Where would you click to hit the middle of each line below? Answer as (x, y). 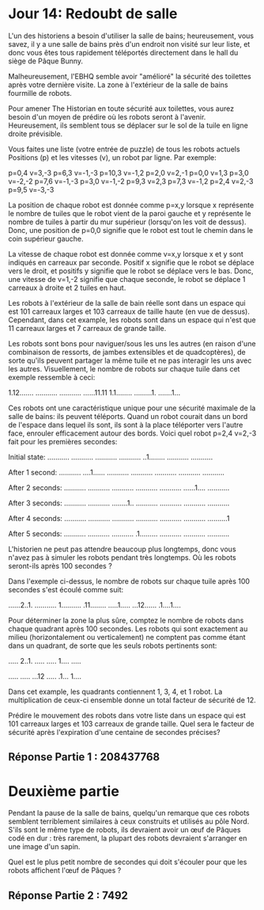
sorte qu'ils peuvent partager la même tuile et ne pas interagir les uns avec (130, 360)
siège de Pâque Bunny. (46, 61)
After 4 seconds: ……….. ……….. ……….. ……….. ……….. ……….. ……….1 (119, 518)
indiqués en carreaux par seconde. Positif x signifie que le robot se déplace (131, 262)
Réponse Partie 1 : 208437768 (84, 757)
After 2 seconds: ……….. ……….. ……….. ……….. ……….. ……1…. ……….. (119, 487)
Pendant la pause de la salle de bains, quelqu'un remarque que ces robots (129, 813)
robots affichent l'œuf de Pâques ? (65, 870)
